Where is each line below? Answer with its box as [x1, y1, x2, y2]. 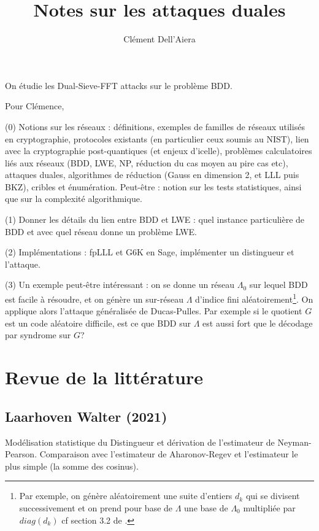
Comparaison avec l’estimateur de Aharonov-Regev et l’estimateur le [39, 448, 298, 460]
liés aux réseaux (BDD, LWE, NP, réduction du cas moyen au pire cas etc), [5, 156, 288, 169]
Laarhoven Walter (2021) [5, 406, 167, 425]
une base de [184, 502, 228, 514]
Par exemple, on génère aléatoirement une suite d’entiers [19, 489, 233, 502]
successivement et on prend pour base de [19, 502, 173, 514]
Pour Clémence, [5, 99, 64, 112]
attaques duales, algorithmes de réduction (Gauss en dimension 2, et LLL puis [5, 168, 299, 181]
